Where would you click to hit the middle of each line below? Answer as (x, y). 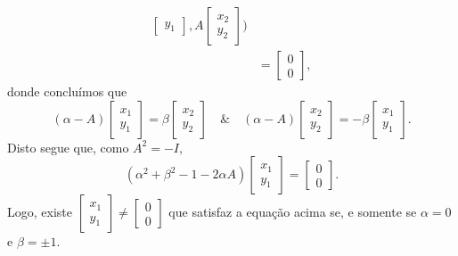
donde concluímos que (67, 91)
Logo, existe (40, 212)
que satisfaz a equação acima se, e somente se (293, 212)
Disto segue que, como (68, 147)
